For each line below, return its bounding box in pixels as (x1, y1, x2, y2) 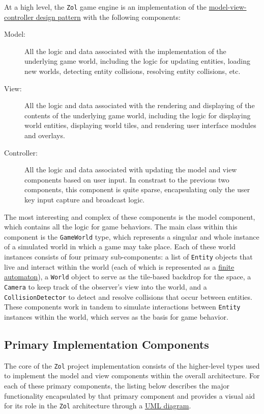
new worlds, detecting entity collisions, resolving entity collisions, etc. (24, 66, 241, 76)
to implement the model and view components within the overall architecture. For (4, 370, 260, 381)
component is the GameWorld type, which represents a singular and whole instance (4, 231, 259, 242)
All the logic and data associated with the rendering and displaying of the (24, 100, 255, 111)
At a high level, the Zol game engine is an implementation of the (4, 2, 207, 12)
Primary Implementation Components (4, 336, 209, 352)
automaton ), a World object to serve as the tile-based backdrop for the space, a (4, 271, 251, 282)
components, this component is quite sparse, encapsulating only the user (24, 184, 250, 195)
